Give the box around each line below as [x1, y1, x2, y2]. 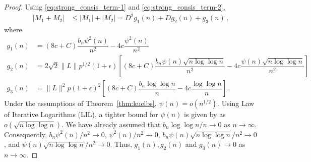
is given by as [184, 109, 226, 120]
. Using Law [217, 98, 255, 109]
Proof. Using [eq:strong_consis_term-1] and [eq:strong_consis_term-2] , [4, 2, 225, 12]
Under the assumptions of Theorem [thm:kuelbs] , [4, 98, 157, 109]
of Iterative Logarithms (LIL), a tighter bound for [4, 109, 158, 120]
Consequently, [4, 129, 47, 139]
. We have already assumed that [61, 119, 161, 129]
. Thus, [110, 139, 132, 149]
